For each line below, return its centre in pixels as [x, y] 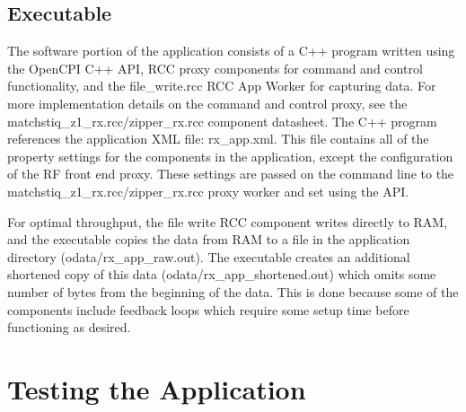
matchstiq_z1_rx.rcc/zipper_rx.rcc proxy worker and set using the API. [208, 191]
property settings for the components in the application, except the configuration [230, 156]
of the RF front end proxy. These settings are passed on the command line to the [231, 174]
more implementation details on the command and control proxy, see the [207, 103]
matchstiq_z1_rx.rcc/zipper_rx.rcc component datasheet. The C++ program [222, 121]
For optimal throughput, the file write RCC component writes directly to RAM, [228, 221]
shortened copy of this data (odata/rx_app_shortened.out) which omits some [222, 274]
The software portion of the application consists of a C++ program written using [231, 51]
